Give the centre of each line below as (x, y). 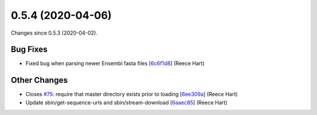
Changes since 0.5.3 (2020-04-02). (54, 33)
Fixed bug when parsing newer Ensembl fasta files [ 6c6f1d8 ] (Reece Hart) (115, 63)
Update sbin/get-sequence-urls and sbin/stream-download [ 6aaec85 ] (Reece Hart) (127, 102)
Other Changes (39, 80)
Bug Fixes (29, 50)
